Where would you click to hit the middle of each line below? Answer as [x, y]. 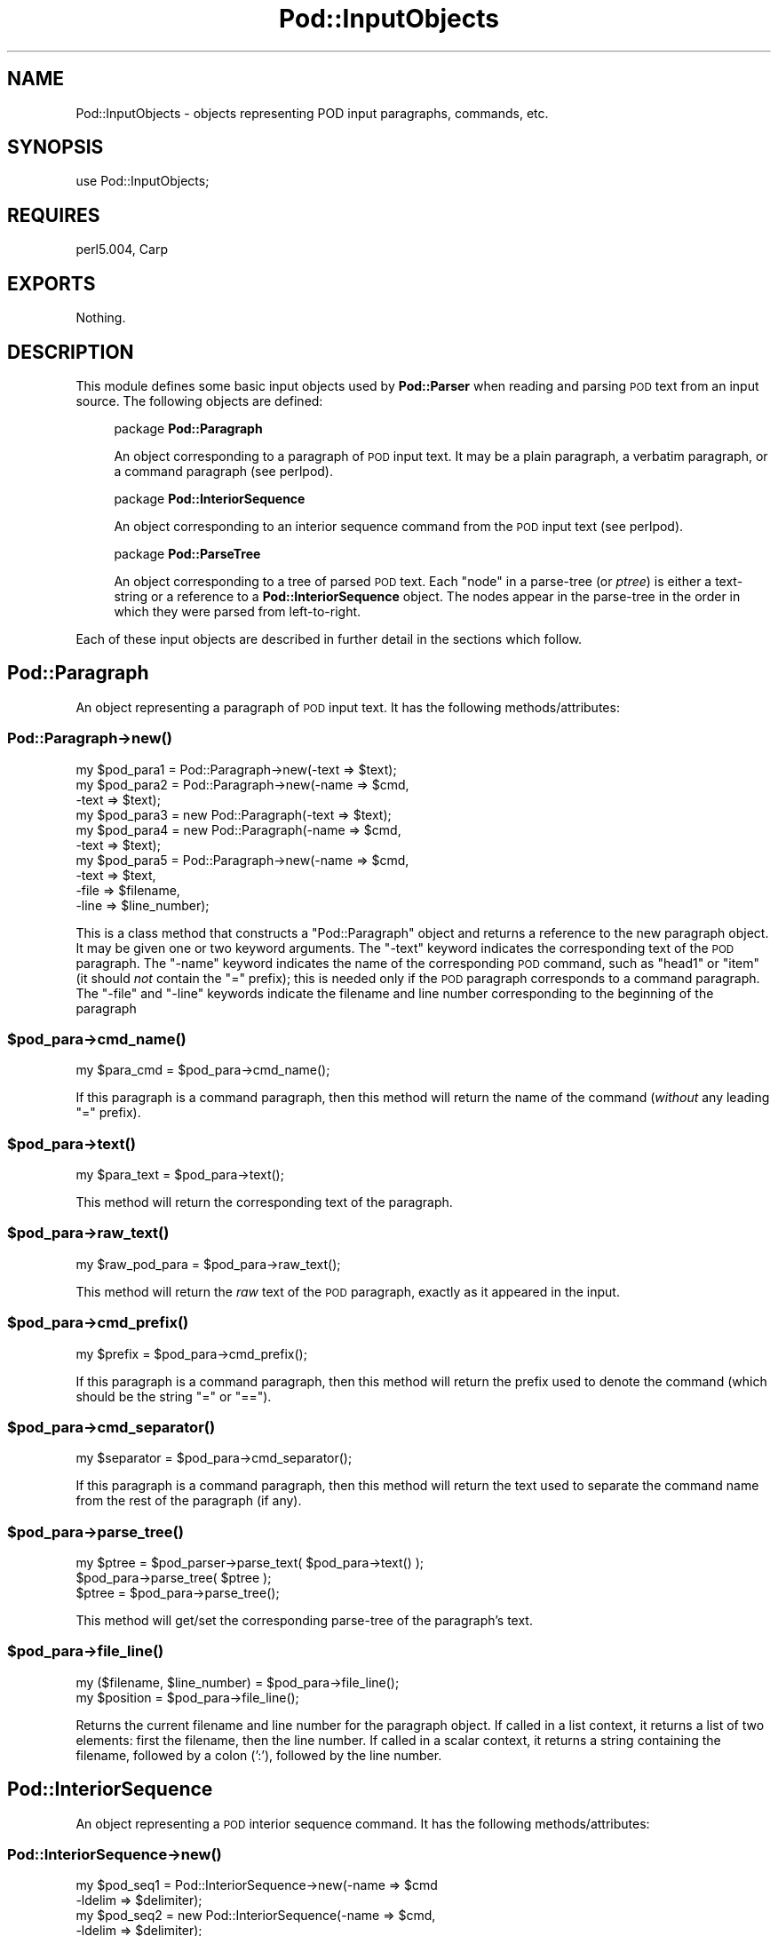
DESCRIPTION [71, 352]
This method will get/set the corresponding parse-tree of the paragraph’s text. [304, 1621]
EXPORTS [52, 283]
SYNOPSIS [56, 147]
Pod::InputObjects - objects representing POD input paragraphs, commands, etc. [312, 113]
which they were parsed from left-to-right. [238, 611]
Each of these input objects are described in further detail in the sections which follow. [329, 639]
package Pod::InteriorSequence [210, 498]
